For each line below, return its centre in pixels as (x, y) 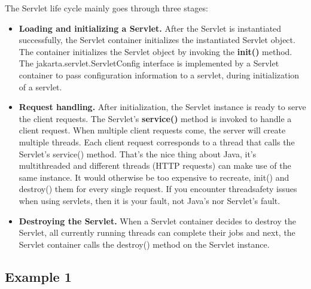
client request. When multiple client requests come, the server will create (152, 130)
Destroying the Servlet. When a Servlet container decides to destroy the (157, 220)
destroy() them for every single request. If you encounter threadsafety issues (158, 189)
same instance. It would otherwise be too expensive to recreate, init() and (154, 177)
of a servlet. (40, 86)
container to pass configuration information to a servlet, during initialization (159, 74)
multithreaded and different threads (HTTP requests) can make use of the (155, 165)
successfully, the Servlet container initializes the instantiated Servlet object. (157, 40)
